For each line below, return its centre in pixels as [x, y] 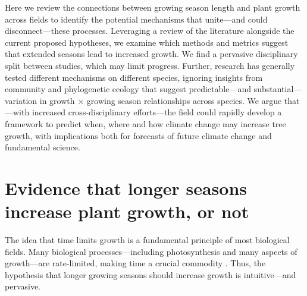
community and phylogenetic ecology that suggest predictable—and [128, 89]
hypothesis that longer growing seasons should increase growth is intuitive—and [151, 274]
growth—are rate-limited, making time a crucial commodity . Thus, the [135, 263]
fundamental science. [43, 147]
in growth [57, 100]
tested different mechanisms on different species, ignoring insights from [134, 77]
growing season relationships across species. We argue [184, 100]
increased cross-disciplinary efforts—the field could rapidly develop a [157, 112]
